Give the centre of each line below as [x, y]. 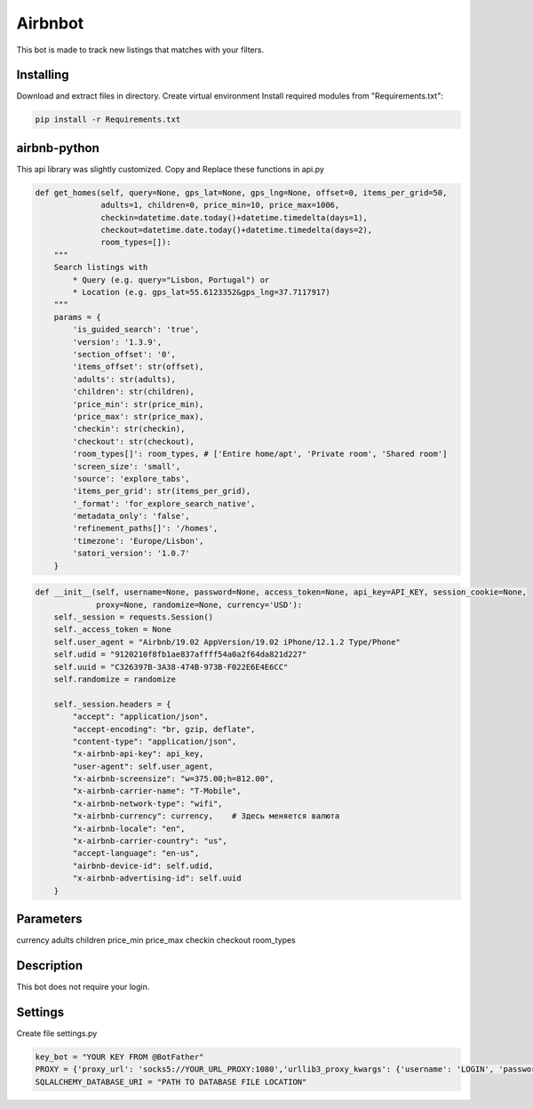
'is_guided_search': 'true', [136, 330]
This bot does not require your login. [83, 987]
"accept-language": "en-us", [136, 854]
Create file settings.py [57, 1033]
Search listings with [101, 267]
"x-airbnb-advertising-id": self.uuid [157, 878]
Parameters [49, 919]
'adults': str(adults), [124, 379]
